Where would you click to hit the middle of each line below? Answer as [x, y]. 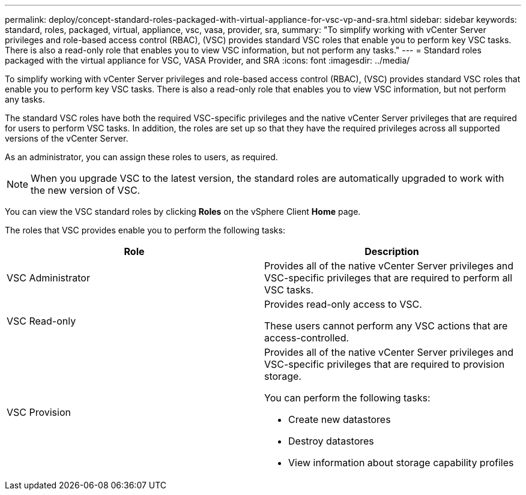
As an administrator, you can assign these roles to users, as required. [141, 157]
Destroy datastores [331, 441]
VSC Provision [39, 412]
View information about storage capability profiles [401, 463]
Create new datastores [340, 419]
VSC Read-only [41, 321]
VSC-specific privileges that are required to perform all [388, 278]
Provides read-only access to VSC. [343, 304]
